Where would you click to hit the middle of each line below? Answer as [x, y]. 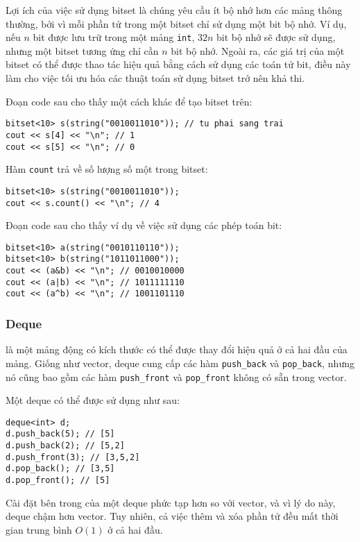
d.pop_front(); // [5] [58, 481]
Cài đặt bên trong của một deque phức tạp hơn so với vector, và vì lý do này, [171, 502]
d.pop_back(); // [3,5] [60, 469]
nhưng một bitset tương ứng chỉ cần [82, 50]
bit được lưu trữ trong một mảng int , [114, 37]
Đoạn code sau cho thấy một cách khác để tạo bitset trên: [129, 101]
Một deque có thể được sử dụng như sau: [93, 400]
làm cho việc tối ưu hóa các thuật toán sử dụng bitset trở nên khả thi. [155, 78]
